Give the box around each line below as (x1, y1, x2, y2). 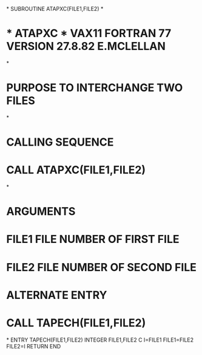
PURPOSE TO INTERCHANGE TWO (6, 81, 183, 95)
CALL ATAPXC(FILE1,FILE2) (6, 163, 146, 177)
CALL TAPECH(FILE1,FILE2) (6, 316, 146, 329)
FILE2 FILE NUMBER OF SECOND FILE (6, 260, 197, 274)
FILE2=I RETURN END (6, 342, 61, 350)
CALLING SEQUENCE (6, 135, 114, 149)
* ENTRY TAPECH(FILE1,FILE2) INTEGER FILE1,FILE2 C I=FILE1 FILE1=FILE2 (6, 336, 194, 343)
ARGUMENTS (6, 205, 76, 219)
